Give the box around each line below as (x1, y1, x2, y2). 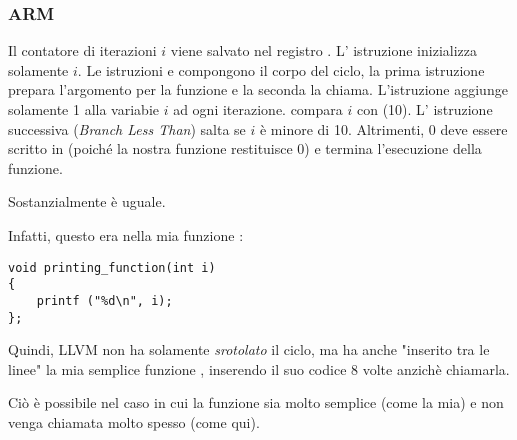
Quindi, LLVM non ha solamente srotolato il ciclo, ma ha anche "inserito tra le (8, 339, 490, 360)
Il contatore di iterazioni (8, 40, 157, 61)
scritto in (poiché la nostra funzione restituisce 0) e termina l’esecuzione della (8, 138, 482, 159)
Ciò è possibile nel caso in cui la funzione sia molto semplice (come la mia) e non (8, 392, 504, 413)
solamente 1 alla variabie (8, 99, 159, 119)
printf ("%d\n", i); (36, 293, 173, 308)
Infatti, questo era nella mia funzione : (8, 224, 244, 245)
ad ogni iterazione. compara (173, 99, 343, 119)
